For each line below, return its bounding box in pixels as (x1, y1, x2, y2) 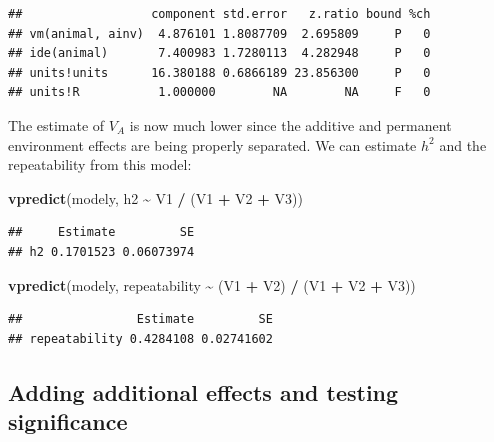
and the (439, 134, 487, 155)
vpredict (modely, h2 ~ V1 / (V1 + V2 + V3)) (8, 187, 303, 208)
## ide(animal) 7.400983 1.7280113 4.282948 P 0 (8, 46, 431, 61)
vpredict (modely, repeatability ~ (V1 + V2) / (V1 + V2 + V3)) (8, 274, 416, 295)
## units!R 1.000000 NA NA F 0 (8, 85, 431, 100)
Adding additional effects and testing (8, 376, 399, 407)
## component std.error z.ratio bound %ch (8, 7, 431, 21)
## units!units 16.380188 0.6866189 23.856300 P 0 (8, 65, 431, 80)
